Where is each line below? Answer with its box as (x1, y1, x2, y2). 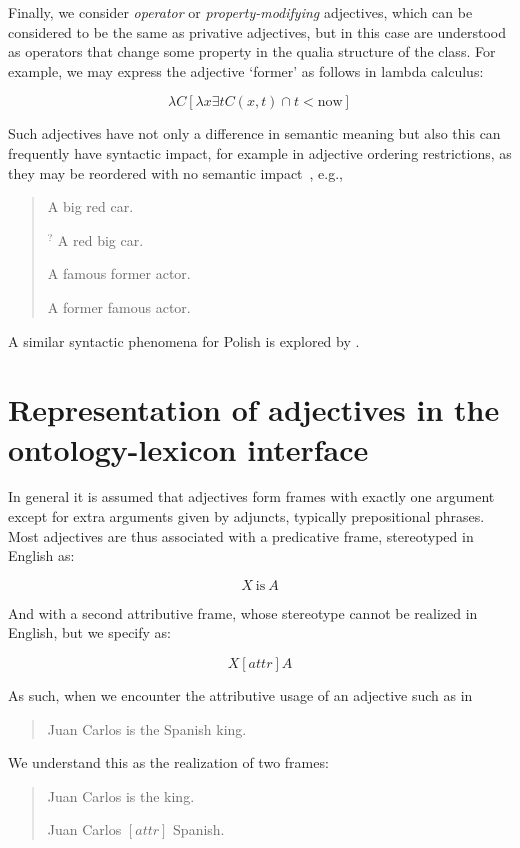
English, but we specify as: (8, 622, 171, 643)
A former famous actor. (47, 296, 191, 317)
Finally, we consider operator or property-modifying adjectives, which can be (8, 2, 473, 22)
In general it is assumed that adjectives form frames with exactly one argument (8, 486, 495, 507)
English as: (8, 545, 75, 566)
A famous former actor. (47, 263, 191, 284)
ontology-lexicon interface (8, 428, 369, 469)
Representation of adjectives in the (8, 389, 500, 430)
